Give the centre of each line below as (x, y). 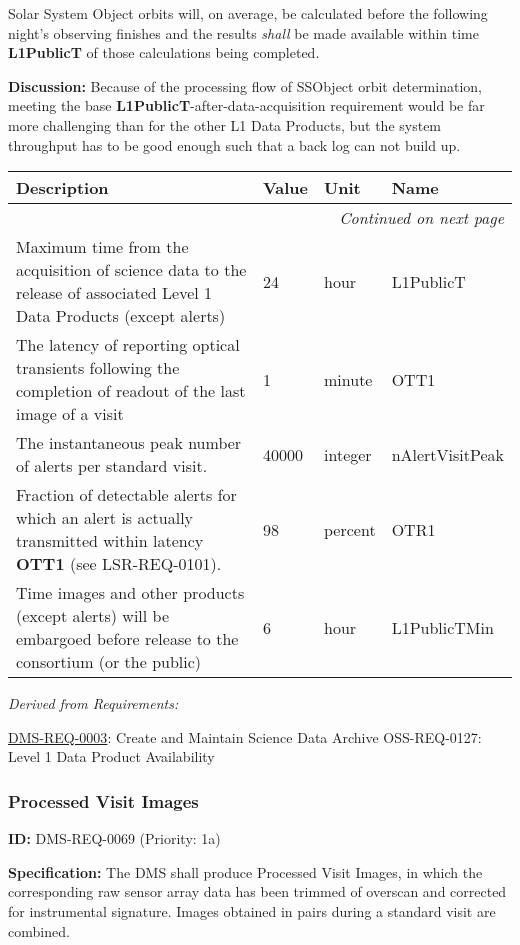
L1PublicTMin (442, 627)
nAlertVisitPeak (447, 454)
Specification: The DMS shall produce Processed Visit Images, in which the (245, 871)
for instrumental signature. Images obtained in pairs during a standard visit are (252, 910)
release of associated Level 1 (114, 293)
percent (350, 529)
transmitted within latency (110, 541)
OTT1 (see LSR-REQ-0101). (119, 564)
